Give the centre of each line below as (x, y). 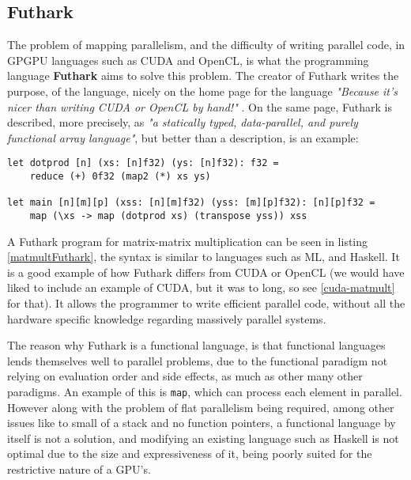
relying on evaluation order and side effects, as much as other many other (185, 376)
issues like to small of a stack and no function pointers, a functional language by (202, 423)
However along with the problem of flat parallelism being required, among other (201, 407)
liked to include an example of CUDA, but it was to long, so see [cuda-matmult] (201, 287)
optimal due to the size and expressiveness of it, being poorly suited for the (190, 454)
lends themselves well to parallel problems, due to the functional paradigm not (198, 360)
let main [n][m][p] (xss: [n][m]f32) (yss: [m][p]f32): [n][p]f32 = (191, 203)
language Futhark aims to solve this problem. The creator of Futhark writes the (203, 76)
